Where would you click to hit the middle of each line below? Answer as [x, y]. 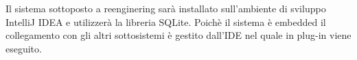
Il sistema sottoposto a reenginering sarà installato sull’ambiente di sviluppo [166, 8]
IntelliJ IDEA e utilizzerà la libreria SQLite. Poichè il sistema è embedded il [166, 21]
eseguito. [24, 48]
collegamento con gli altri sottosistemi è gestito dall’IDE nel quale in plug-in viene [178, 35]
